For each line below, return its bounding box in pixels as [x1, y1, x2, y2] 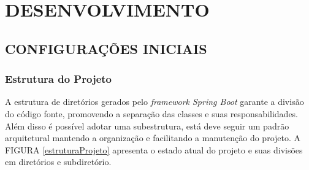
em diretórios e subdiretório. [5, 155, 112, 168]
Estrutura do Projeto [5, 71, 112, 87]
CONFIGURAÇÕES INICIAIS [5, 39, 207, 58]
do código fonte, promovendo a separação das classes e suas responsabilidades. [5, 107, 299, 120]
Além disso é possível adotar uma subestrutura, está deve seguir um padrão [5, 119, 289, 132]
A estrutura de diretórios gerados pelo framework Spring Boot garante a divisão [5, 95, 304, 108]
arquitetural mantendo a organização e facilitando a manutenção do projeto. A [5, 131, 301, 144]
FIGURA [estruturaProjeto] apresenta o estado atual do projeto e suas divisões [5, 143, 303, 156]
